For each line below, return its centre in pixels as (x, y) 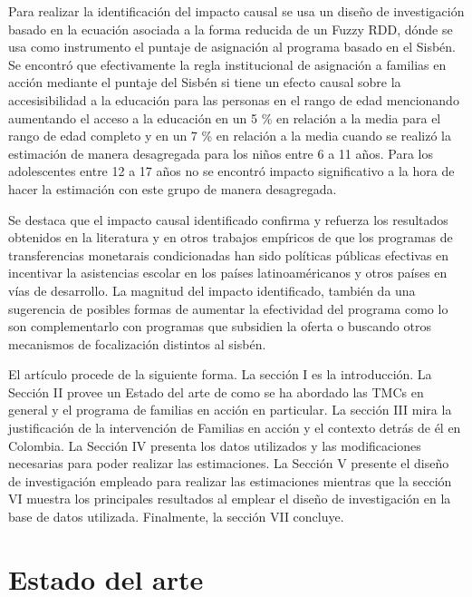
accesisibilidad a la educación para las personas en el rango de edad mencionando (234, 99)
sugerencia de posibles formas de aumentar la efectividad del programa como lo (228, 308)
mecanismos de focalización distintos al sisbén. (137, 343)
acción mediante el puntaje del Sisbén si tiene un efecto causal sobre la (205, 82)
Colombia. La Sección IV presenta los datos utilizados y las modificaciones (215, 445)
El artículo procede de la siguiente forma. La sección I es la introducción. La (220, 374)
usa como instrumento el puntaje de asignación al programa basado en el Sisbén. (232, 47)
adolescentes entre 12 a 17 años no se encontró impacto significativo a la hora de (231, 171)
